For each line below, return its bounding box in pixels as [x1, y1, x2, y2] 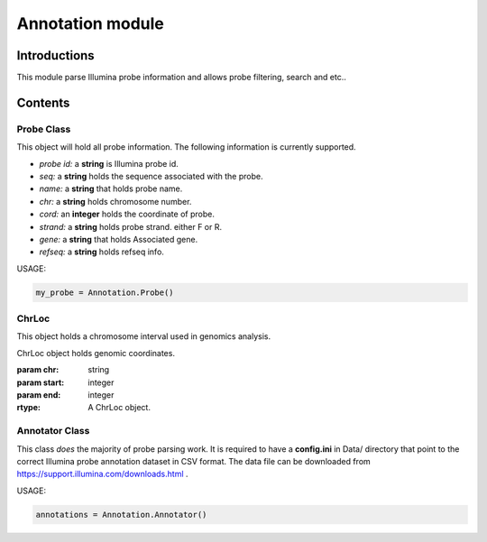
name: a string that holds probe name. [39, 183, 183, 194]
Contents [16, 95, 70, 110]
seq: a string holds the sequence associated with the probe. [39, 171, 263, 181]
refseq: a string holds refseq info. [39, 246, 164, 257]
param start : [16, 377, 65, 388]
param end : [16, 390, 61, 400]
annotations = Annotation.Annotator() [35, 510, 207, 519]
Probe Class [16, 123, 71, 135]
